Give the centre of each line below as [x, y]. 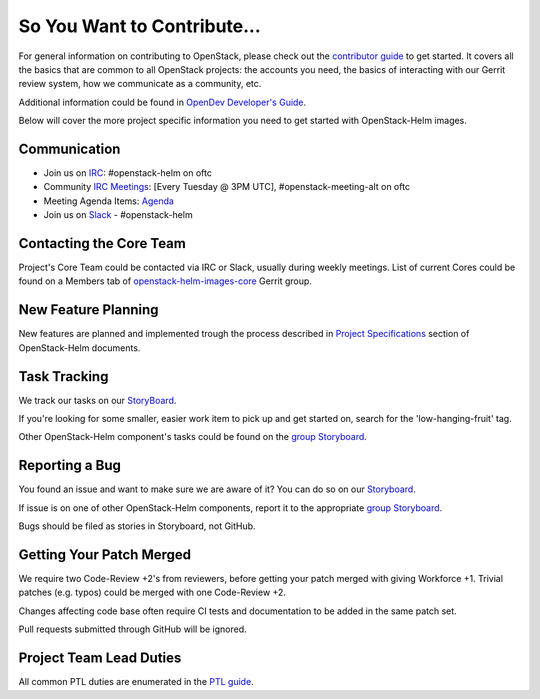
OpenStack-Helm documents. [79, 347]
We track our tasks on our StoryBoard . [97, 400]
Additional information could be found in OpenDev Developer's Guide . [162, 102]
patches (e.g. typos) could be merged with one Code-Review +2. [152, 592]
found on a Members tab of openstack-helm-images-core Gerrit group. [165, 281]
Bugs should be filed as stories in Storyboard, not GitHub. [137, 526]
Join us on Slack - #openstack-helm [118, 215]
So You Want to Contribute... [140, 26]
